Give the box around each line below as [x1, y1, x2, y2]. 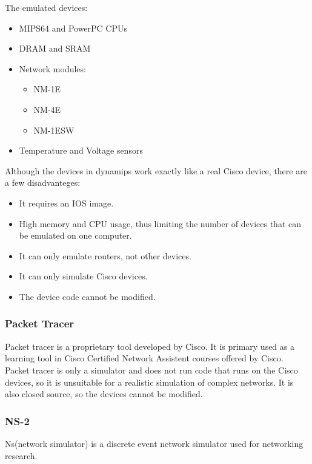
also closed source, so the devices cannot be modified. [5, 387, 203, 400]
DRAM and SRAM [19, 42, 91, 55]
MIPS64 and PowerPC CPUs [19, 21, 128, 34]
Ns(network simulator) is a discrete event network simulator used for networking [5, 437, 304, 449]
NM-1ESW [33, 123, 75, 136]
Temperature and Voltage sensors [19, 144, 143, 157]
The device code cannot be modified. [19, 290, 156, 302]
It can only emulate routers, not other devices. [19, 249, 191, 262]
